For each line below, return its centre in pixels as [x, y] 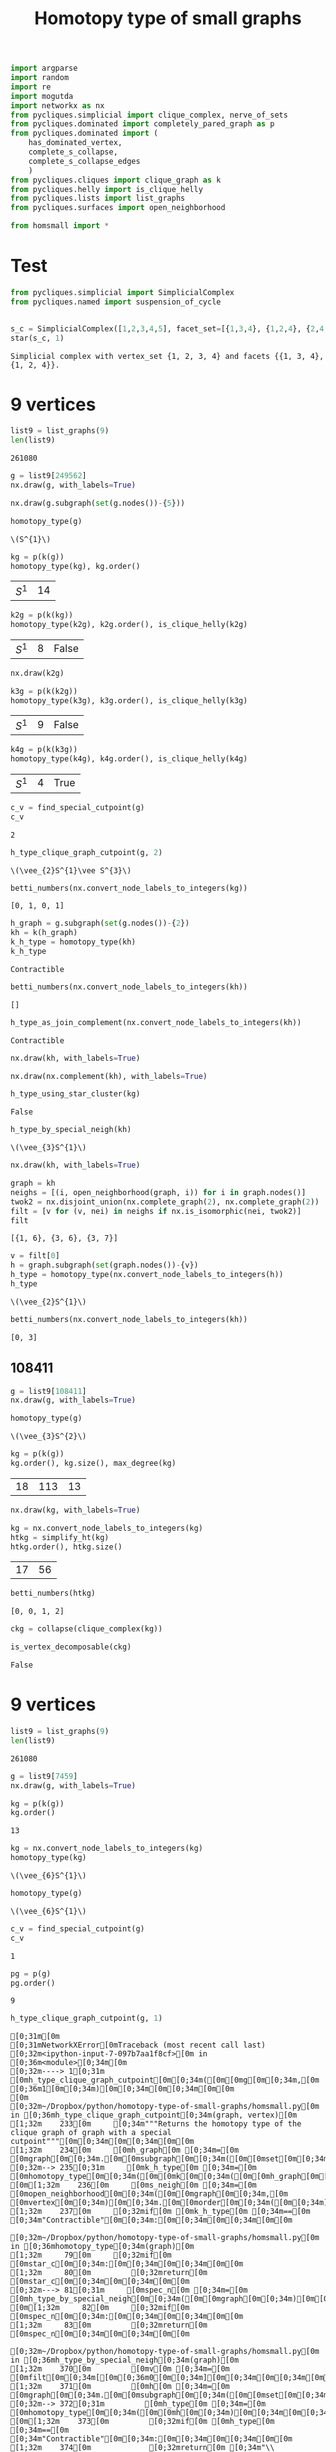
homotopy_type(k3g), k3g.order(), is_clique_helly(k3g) [129, 700]
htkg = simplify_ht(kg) [60, 1537]
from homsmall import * [60, 226]
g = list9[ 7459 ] [44, 1776]
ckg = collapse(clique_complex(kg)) [86, 1629]
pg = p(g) [31, 1973]
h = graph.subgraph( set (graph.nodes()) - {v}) [104, 1265]
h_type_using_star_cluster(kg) [75, 1094]
